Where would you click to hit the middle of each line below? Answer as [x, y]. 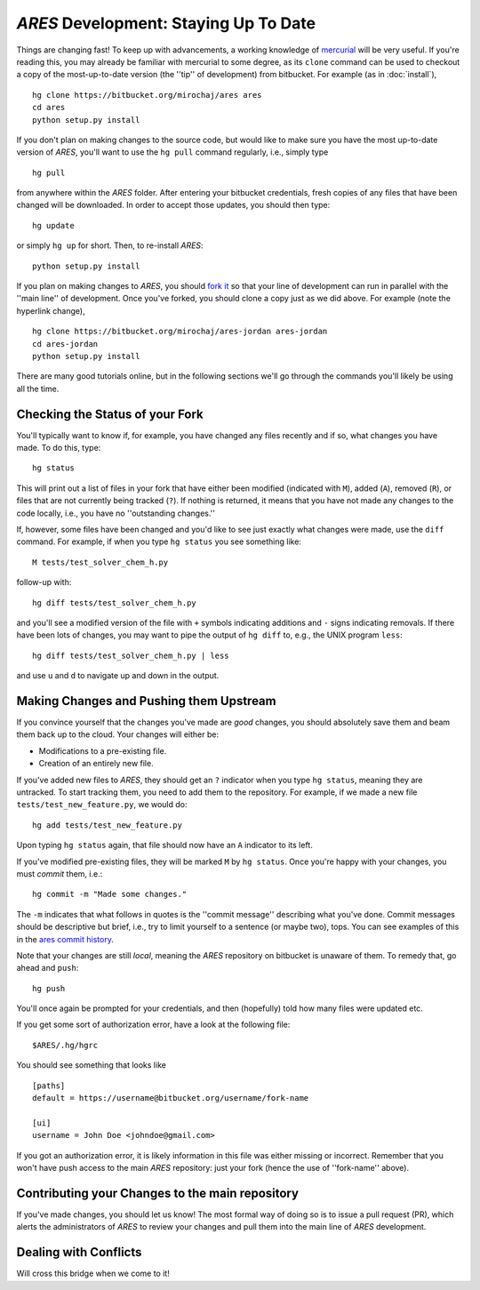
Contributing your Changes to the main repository [158, 1193]
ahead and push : [48, 968]
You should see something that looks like [91, 1065]
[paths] [49, 1086]
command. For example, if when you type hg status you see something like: [159, 541]
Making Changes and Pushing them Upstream [146, 701]
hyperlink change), [51, 310]
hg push [49, 988]
